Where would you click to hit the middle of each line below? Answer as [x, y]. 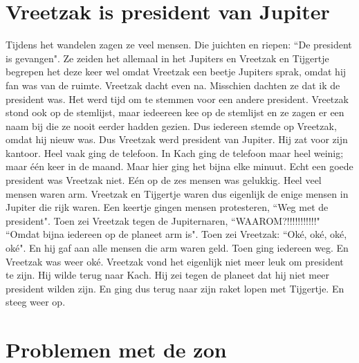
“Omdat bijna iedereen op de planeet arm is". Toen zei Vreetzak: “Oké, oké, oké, [176, 234]
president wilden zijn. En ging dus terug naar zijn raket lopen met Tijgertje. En [175, 288]
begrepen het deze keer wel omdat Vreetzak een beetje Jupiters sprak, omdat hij [176, 72]
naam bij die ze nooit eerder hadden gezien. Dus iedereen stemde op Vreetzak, [171, 125]
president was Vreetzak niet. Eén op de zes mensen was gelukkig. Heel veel [164, 180]
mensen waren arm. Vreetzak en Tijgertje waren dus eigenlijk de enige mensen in [177, 193]
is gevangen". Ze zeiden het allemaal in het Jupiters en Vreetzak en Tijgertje [167, 58]
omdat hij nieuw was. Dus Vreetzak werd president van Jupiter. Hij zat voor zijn [177, 139]
